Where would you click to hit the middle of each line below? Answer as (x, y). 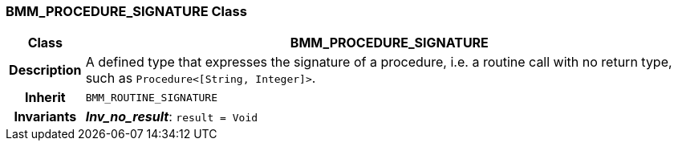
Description (45, 70)
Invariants (45, 117)
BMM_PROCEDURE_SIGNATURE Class (126, 11)
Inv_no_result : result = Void (172, 117)
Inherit (45, 98)
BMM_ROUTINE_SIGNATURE (152, 97)
